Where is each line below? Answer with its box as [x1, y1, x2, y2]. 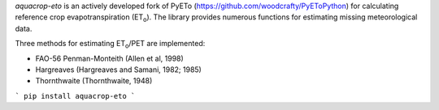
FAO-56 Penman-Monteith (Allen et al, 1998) [35, 53, 185, 63]
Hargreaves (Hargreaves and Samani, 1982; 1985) [35, 65, 202, 74]
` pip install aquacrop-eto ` [15, 91, 136, 100]
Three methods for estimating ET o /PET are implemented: [15, 39, 206, 50]
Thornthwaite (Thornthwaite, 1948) [35, 76, 153, 86]
